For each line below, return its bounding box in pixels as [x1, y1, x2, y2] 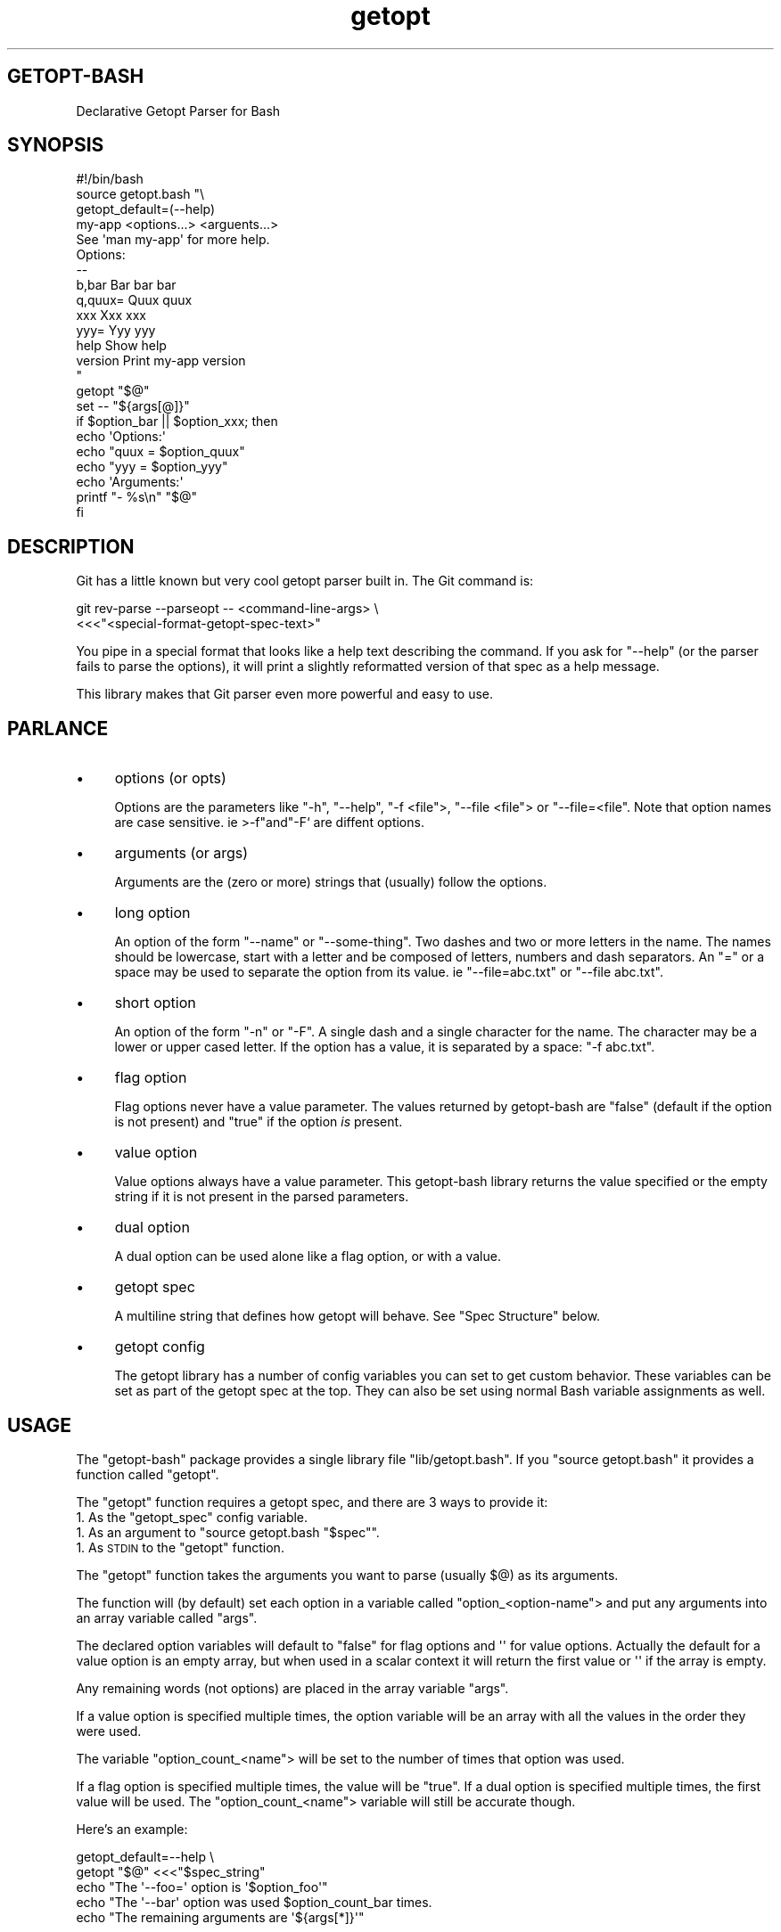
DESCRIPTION [7, 535, 135, 558]
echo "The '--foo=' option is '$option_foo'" [76, 1879, 328, 1895]
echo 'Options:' [76, 429, 166, 445]
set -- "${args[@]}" [76, 398, 190, 414]
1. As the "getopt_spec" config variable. [76, 1509, 308, 1525]
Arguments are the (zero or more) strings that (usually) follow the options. [114, 874, 547, 890]
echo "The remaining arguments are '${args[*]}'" [76, 1909, 365, 1925]
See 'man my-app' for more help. [76, 232, 270, 248]
